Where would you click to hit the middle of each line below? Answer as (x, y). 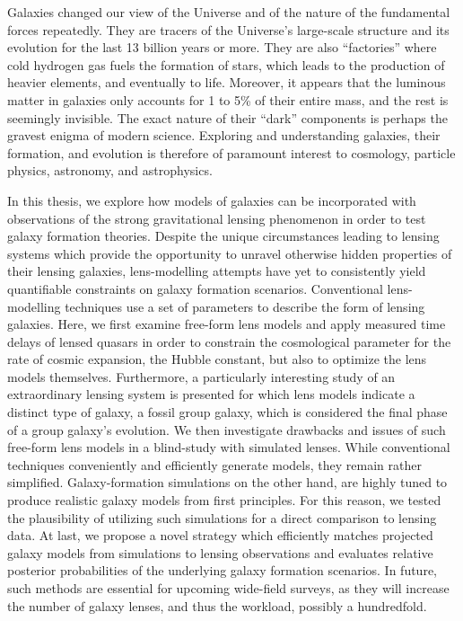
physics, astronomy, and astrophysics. (110, 170)
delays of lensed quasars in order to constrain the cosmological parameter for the (229, 341)
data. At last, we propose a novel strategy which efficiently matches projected (220, 535)
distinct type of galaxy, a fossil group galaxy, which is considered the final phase (227, 412)
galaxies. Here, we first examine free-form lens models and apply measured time (227, 324)
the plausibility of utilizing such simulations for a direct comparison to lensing (222, 517)
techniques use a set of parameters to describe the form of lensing (245, 306)
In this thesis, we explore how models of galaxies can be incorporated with (212, 200)
